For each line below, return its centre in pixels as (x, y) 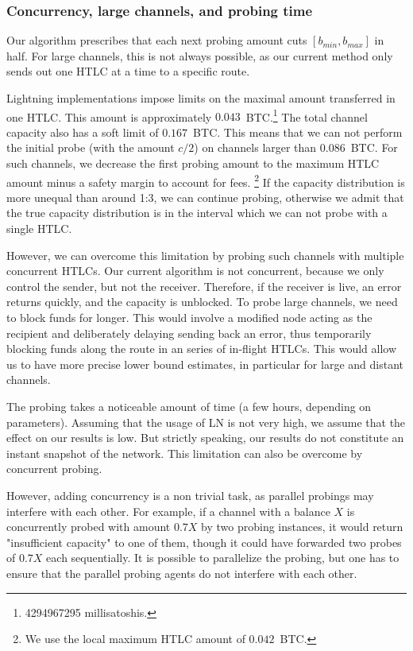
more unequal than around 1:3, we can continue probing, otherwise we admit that (205, 197)
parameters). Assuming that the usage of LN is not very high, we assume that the (206, 422)
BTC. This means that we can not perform (298, 132)
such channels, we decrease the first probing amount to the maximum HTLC (193, 163)
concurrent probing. (54, 469)
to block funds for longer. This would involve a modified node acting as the (189, 318)
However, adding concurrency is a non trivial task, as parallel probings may (190, 495)
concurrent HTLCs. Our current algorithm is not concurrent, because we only (195, 271)
